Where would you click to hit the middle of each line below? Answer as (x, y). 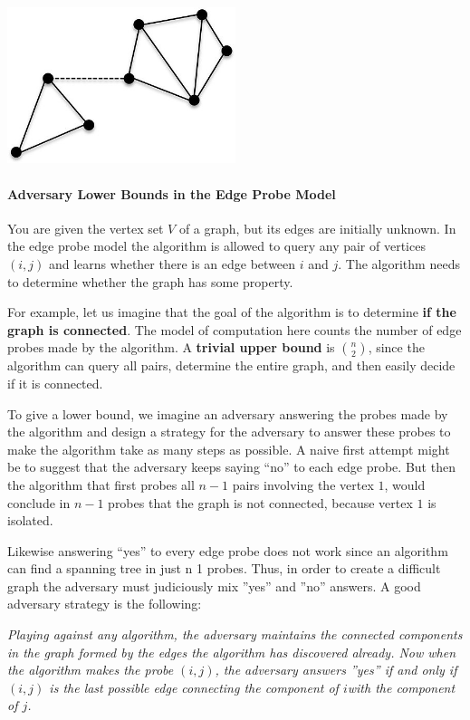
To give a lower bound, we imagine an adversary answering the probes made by (228, 413)
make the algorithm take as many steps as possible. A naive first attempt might (229, 449)
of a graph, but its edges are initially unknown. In (317, 228)
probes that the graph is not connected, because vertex (260, 502)
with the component (401, 687)
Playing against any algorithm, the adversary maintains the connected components (235, 634)
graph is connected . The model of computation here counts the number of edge (235, 329)
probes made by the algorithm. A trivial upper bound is (171, 347)
